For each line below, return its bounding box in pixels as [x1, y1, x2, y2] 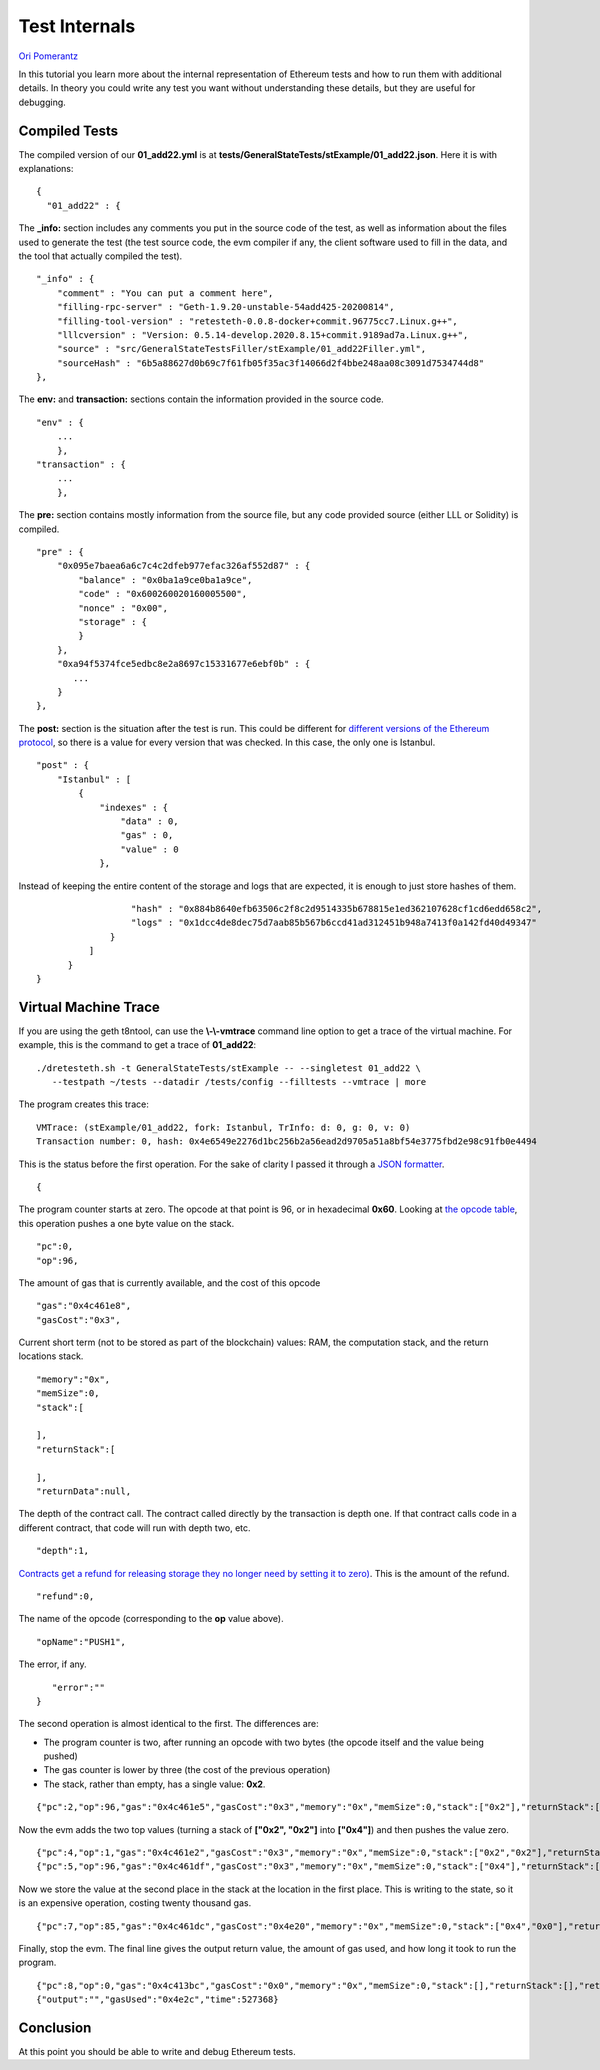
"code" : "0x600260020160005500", [78, 588, 248, 600]
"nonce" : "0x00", [78, 602, 169, 614]
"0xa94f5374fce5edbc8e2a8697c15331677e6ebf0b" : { [56, 658, 311, 670]
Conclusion [18, 2019, 92, 2036]
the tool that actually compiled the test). [18, 250, 183, 262]
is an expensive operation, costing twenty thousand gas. [18, 1897, 252, 1909]
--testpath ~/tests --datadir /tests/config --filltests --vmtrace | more [51, 1076, 427, 1088]
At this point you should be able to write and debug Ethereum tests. [18, 2046, 296, 2058]
